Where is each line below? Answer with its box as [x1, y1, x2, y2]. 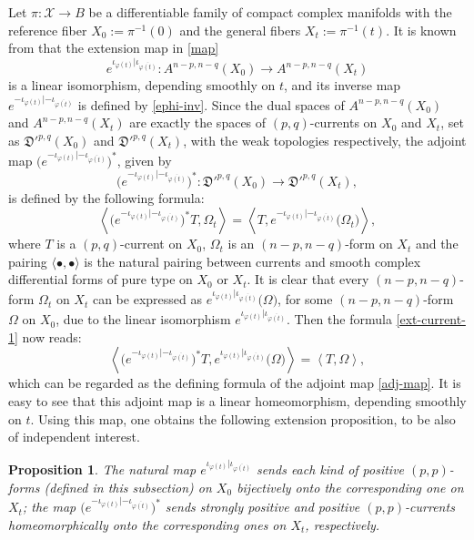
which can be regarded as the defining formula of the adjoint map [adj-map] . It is [8, 373, 461, 392]
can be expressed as [92, 290, 202, 309]
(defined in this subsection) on [44, 477, 212, 496]
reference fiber [8, 20, 87, 39]
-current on [120, 234, 183, 253]
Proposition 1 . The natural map [8, 459, 197, 478]
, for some [277, 290, 333, 309]
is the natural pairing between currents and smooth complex [84, 251, 421, 270]
